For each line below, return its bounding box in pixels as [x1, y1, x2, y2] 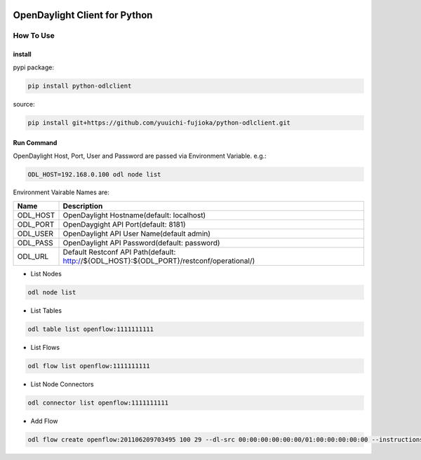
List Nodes [30, 269, 62, 278]
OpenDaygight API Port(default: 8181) [62, 219, 186, 229]
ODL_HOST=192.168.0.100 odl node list [27, 170, 161, 178]
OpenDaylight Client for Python [13, 9, 153, 21]
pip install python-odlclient [27, 81, 132, 90]
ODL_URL [17, 251, 49, 261]
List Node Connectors [30, 379, 94, 388]
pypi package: [13, 63, 54, 72]
